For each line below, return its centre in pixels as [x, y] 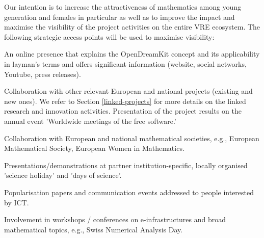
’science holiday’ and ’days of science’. [63, 175]
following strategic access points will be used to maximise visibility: [109, 36]
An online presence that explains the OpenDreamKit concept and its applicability [132, 54]
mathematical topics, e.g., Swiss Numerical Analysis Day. [94, 229]
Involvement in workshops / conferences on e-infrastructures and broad [115, 219]
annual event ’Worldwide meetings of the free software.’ [90, 121]
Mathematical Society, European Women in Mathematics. [94, 148]
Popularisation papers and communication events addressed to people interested [129, 192]
